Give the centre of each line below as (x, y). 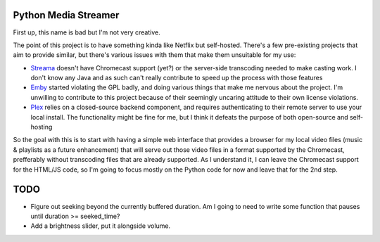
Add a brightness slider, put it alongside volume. (101, 226)
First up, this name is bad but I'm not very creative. (87, 32)
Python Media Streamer (66, 15)
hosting (42, 127)
